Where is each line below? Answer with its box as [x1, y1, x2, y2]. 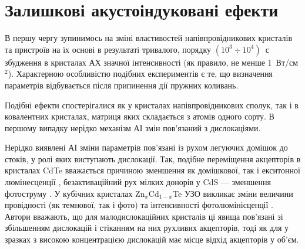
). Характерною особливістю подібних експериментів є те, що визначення [8, 67, 273, 80]
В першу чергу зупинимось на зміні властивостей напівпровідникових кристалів [5, 32, 293, 44]
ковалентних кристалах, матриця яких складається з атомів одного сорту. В [5, 110, 274, 122]
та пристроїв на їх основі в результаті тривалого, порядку [5, 43, 212, 55]
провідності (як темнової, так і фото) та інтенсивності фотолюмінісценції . [5, 199, 273, 211]
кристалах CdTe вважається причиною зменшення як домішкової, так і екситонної [5, 164, 300, 176]
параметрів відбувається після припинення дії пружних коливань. [5, 79, 239, 91]
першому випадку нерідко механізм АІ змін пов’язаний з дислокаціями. [5, 121, 261, 134]
